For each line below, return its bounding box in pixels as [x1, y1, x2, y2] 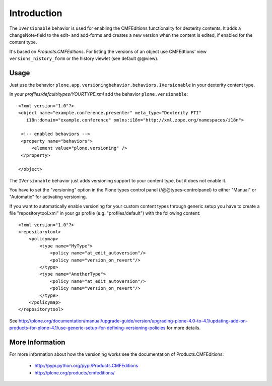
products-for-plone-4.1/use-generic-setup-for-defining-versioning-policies [9, 325, 166, 331]
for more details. [166, 325, 201, 331]
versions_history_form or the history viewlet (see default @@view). [9, 55, 159, 61]
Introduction [9, 8, 62, 19]
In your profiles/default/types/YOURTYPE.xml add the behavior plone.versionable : [9, 91, 188, 97]
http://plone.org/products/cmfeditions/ [34, 369, 115, 375]
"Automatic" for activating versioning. [9, 194, 87, 200]
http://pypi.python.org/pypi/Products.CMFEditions [34, 363, 139, 369]
